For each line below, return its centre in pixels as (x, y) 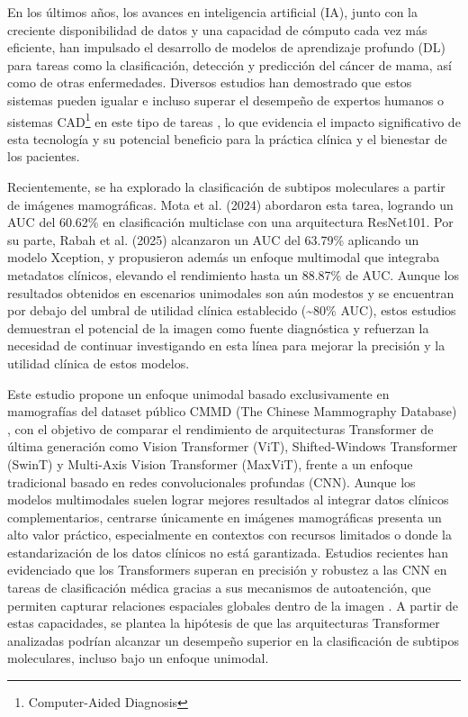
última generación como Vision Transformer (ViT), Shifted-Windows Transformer (233, 446)
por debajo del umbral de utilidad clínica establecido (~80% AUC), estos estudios (232, 310)
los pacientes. (44, 156)
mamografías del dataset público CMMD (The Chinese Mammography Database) (232, 411)
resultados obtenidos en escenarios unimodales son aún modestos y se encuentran (231, 292)
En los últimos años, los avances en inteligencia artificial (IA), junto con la (212, 12)
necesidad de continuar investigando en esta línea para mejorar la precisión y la (226, 345)
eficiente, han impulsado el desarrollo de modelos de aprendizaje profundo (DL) (226, 47)
